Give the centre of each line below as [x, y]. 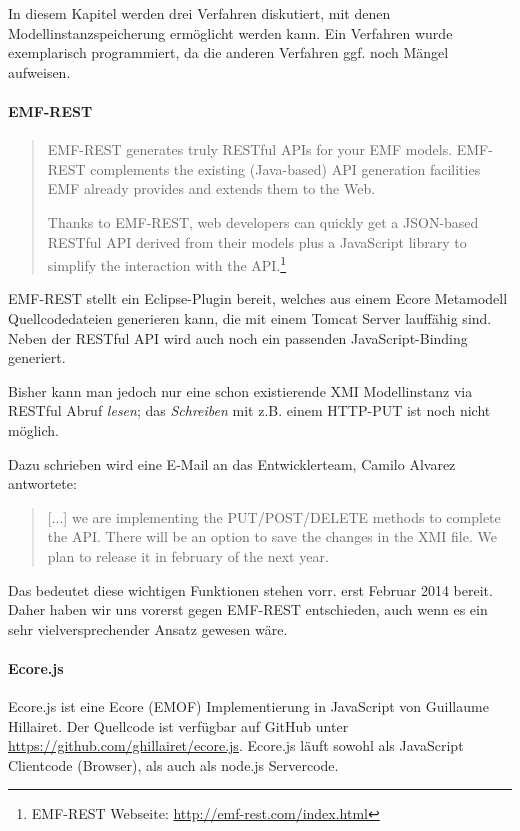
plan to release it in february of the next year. [188, 555]
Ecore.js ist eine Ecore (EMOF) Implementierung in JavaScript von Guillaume [248, 706]
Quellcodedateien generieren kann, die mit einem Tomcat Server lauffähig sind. [250, 317]
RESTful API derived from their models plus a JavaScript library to [257, 241]
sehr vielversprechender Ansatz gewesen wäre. [148, 628]
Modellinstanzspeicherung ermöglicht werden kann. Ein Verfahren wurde [230, 32]
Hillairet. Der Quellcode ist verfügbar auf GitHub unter [178, 725]
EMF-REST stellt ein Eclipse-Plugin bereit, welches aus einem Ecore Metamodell [258, 298]
